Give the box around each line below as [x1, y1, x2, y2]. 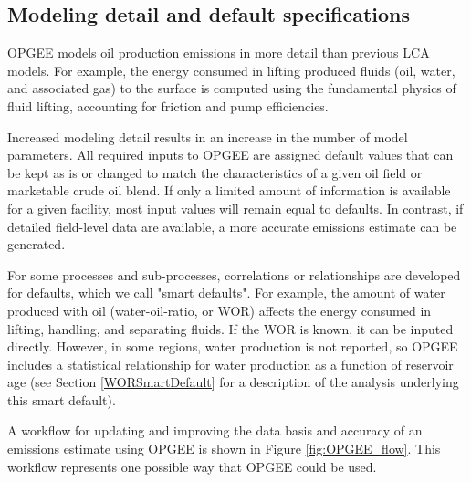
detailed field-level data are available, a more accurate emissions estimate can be [7, 216, 457, 236]
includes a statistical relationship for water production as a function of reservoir [7, 354, 454, 373]
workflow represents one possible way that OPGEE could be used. [7, 456, 377, 476]
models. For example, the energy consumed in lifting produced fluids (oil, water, [7, 60, 455, 79]
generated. [7, 235, 66, 254]
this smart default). [7, 390, 116, 409]
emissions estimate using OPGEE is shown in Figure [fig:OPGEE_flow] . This [7, 439, 441, 458]
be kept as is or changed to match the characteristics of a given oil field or [7, 162, 423, 182]
